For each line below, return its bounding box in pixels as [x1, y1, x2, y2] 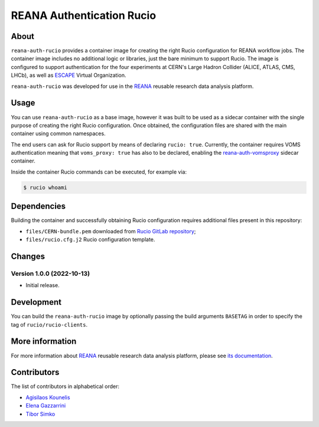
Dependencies [11, 201, 66, 211]
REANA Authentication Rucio [11, 9, 157, 22]
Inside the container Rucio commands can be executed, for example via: [11, 168, 187, 175]
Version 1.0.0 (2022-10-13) [11, 269, 90, 278]
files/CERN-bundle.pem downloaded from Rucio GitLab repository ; [25, 227, 196, 234]
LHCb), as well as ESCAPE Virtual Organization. [11, 71, 126, 79]
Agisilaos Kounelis [25, 393, 70, 401]
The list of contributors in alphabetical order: [11, 383, 120, 390]
